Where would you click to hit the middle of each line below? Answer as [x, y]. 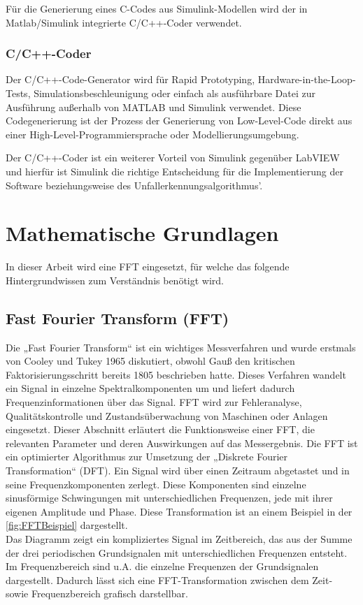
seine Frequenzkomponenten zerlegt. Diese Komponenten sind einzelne [156, 484]
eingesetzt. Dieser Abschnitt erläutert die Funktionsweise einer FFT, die [160, 429]
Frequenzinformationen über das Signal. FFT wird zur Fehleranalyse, [154, 402]
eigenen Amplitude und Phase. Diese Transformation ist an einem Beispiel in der [179, 511]
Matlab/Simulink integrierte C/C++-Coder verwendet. [124, 22]
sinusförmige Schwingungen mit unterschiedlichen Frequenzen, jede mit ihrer [169, 498]
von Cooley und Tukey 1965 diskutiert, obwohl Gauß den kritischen [150, 361]
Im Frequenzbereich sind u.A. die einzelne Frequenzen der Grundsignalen [162, 566]
